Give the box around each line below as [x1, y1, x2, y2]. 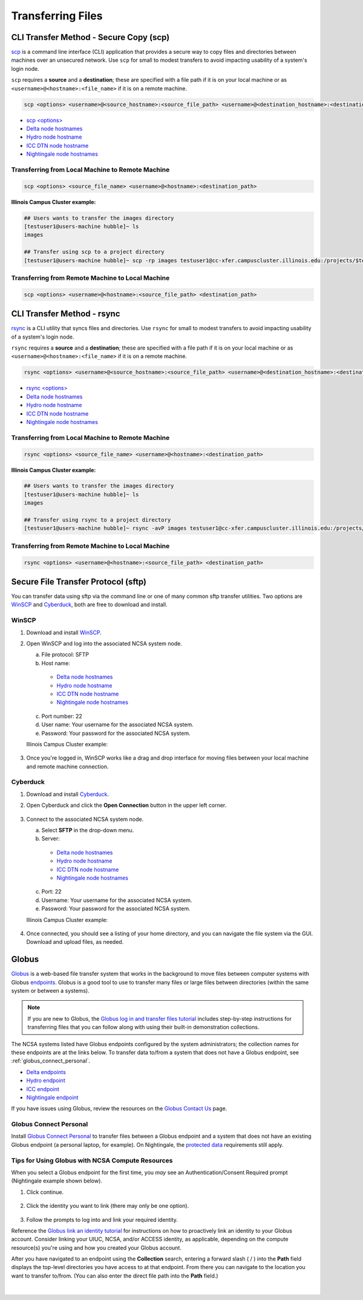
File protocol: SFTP [41, 651, 89, 658]
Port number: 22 [41, 712, 83, 720]
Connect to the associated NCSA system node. [26, 815, 144, 823]
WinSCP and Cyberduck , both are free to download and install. [11, 601, 168, 608]
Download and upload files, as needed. [26, 938, 124, 946]
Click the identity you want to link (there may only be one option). [26, 1202, 189, 1210]
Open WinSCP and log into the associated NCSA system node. [26, 640, 183, 647]
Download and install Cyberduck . [26, 791, 109, 798]
